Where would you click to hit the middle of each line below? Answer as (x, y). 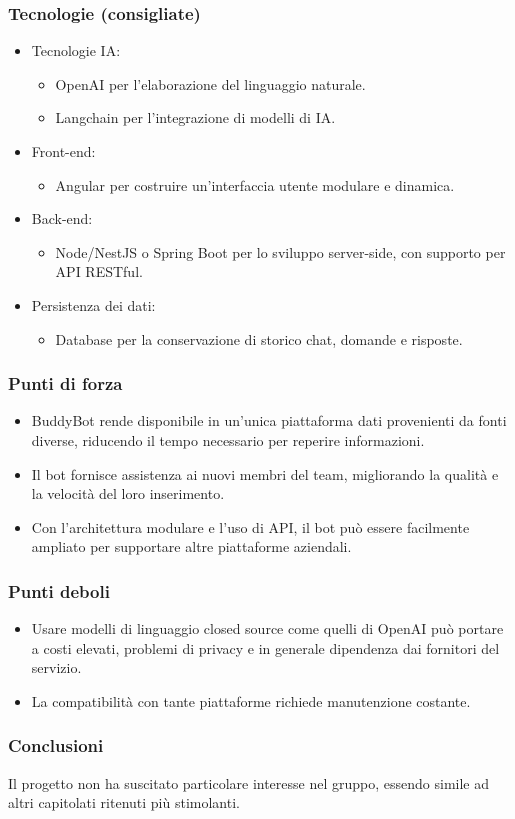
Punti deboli (59, 590)
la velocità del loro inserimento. (128, 493)
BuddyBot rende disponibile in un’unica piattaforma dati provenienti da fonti (269, 420)
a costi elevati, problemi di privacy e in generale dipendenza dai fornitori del (265, 647)
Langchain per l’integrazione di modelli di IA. (195, 117)
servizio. (56, 667)
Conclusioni (56, 745)
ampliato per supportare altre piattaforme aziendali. (191, 546)
